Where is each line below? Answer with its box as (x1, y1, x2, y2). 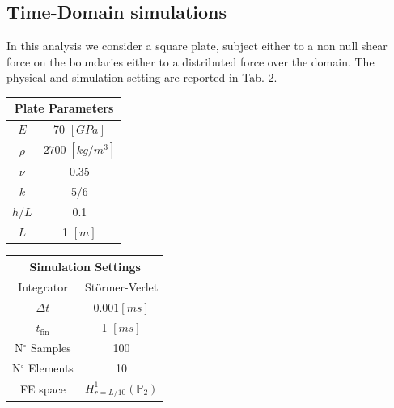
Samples (30, 338, 71, 355)
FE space (19, 380, 66, 397)
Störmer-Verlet (84, 278, 159, 295)
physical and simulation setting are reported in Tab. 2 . (6, 69, 277, 86)
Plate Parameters (14, 100, 114, 117)
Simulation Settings (29, 257, 141, 274)
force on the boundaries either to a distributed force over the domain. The (6, 53, 375, 70)
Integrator (18, 278, 68, 295)
